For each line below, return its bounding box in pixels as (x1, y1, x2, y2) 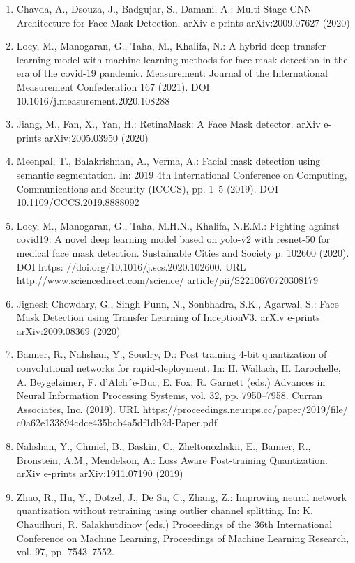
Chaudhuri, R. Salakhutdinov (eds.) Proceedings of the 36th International (16, 517, 333, 531)
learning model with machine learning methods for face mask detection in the (16, 52, 348, 66)
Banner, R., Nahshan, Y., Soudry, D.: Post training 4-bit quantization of (16, 347, 327, 361)
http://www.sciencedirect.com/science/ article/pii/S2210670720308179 (16, 273, 319, 287)
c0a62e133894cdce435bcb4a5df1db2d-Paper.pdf (16, 415, 218, 430)
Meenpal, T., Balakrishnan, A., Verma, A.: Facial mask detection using (16, 153, 321, 168)
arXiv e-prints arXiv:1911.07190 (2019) (16, 466, 183, 481)
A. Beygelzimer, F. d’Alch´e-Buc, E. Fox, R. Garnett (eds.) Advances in (16, 374, 326, 389)
